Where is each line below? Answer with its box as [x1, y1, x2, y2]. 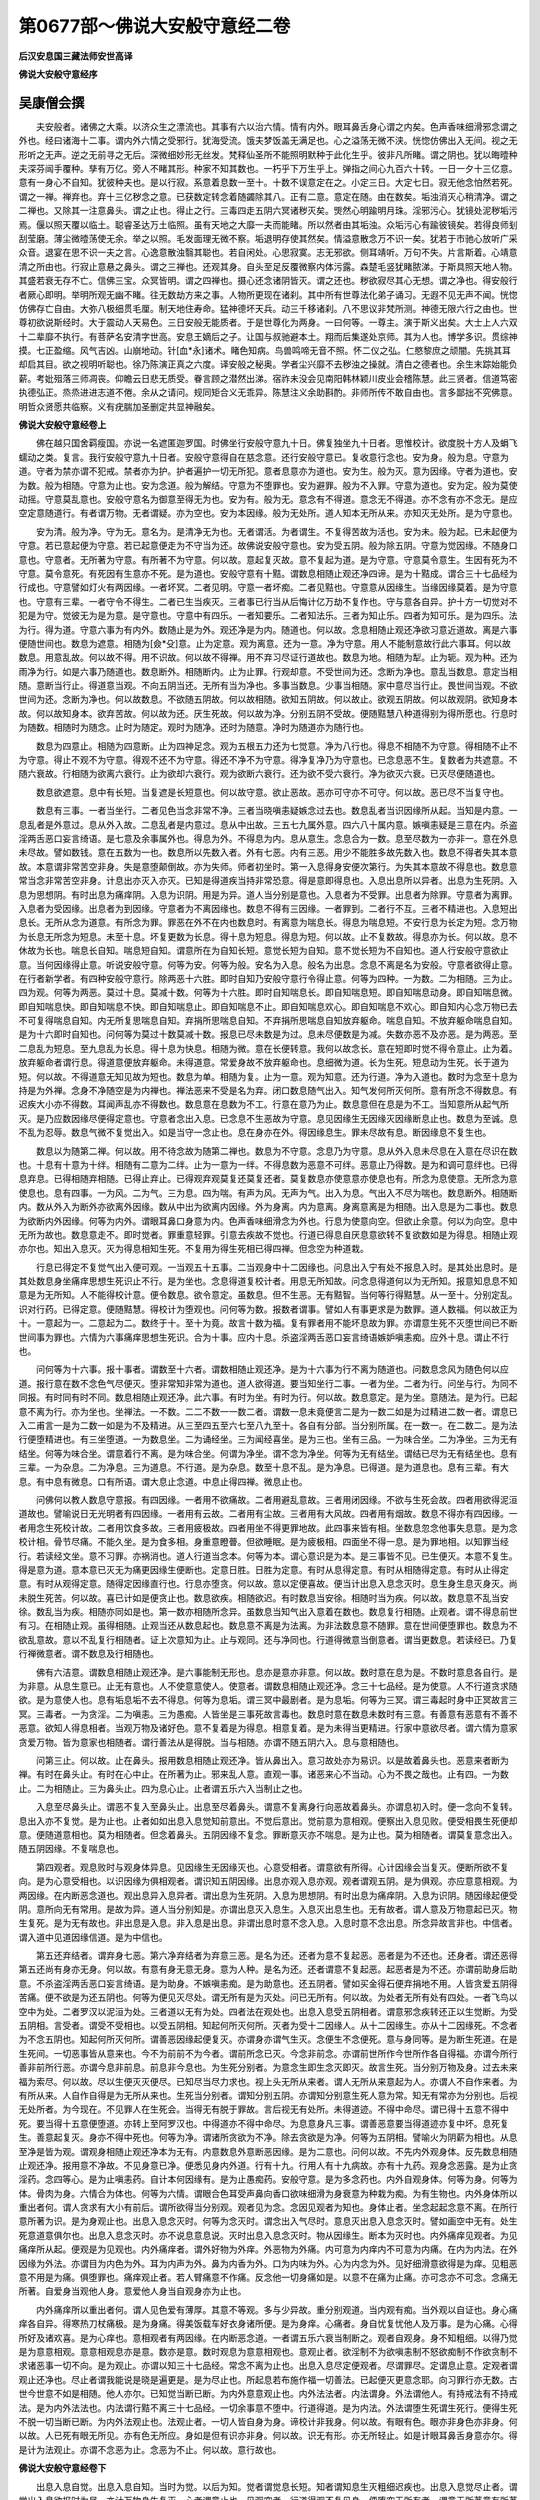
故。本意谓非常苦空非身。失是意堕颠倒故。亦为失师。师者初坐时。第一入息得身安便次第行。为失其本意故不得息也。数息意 [18, 860, 518, 872]
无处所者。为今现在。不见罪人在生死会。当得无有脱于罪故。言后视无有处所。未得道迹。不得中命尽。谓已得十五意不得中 [18, 2103, 509, 2115]
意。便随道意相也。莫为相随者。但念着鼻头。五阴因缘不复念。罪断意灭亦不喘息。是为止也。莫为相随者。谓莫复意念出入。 [18, 1828, 518, 1840]
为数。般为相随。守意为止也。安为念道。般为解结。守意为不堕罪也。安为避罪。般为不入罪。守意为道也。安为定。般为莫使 [18, 479, 518, 491]
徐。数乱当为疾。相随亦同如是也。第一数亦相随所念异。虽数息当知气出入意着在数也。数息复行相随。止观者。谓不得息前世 [18, 1606, 518, 1618]
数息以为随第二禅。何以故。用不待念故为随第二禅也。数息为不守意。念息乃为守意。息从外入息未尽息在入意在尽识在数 [35, 1145, 518, 1157]
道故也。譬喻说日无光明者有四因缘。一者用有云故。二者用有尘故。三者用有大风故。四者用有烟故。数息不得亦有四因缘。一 [18, 1508, 518, 1520]
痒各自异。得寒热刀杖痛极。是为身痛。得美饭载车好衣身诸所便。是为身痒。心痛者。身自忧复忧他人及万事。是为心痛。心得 [18, 2318, 518, 2330]
